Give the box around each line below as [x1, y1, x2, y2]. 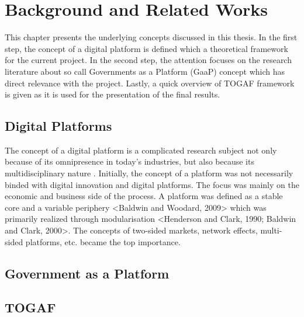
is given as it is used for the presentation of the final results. [5, 88, 220, 100]
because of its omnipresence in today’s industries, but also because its [5, 155, 254, 168]
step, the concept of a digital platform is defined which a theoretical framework [5, 42, 288, 54]
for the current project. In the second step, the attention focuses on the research [5, 54, 292, 66]
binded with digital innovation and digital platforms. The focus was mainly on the [5, 178, 299, 190]
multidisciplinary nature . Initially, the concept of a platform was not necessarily [5, 167, 293, 179]
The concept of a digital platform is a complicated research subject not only [5, 144, 277, 156]
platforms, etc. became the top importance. [25, 235, 181, 248]
